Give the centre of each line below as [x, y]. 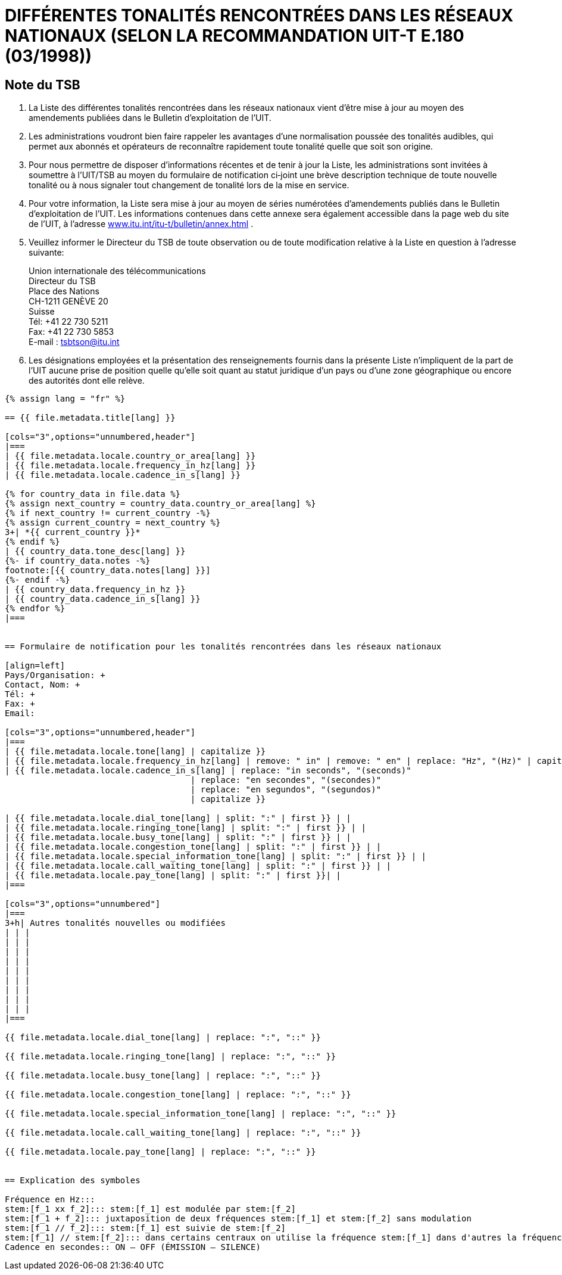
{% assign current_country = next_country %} [113, 523]
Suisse [42, 312]
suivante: [46, 253]
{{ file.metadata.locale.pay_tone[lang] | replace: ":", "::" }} [160, 1152]
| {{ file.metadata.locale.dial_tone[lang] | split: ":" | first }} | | [178, 818]
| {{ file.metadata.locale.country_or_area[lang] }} [130, 456]
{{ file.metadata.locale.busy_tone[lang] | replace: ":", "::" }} [163, 1076]
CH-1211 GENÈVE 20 [68, 301]
